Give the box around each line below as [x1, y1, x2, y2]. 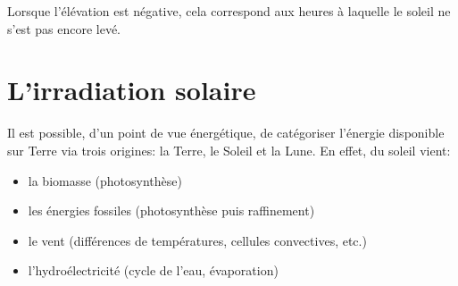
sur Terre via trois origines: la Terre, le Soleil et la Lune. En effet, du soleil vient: [7, 140, 451, 159]
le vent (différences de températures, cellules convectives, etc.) [28, 231, 367, 249]
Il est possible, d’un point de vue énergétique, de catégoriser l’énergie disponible [7, 123, 445, 142]
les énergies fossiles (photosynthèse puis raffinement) [28, 201, 315, 220]
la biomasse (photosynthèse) [28, 171, 182, 189]
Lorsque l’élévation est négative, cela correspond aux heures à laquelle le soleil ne [7, 2, 451, 20]
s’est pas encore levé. [7, 19, 121, 38]
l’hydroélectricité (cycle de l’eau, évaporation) [28, 261, 279, 280]
